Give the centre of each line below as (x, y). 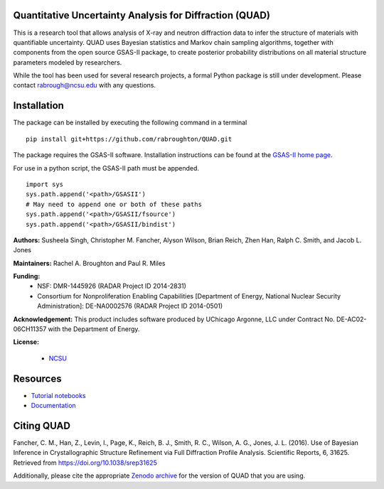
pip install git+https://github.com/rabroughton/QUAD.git (129, 139)
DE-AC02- (352, 319)
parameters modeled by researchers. (68, 62)
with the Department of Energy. (94, 329)
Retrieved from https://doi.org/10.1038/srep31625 (85, 463)
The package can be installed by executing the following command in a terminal (130, 123)
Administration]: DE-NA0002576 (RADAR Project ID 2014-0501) (130, 306)
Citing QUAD (42, 425)
